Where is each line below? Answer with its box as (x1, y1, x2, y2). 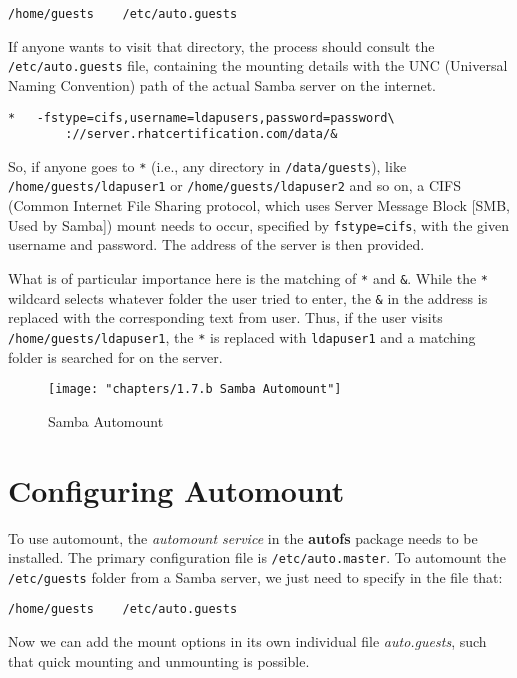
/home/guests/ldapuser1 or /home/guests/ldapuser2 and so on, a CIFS (8, 175, 461, 196)
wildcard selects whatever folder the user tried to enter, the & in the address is (8, 287, 488, 308)
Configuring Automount (8, 469, 345, 510)
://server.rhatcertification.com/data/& (65, 127, 338, 142)
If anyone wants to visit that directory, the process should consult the (8, 35, 435, 56)
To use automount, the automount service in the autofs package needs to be (8, 527, 478, 548)
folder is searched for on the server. (8, 346, 223, 367)
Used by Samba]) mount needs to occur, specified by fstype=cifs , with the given (8, 214, 509, 235)
